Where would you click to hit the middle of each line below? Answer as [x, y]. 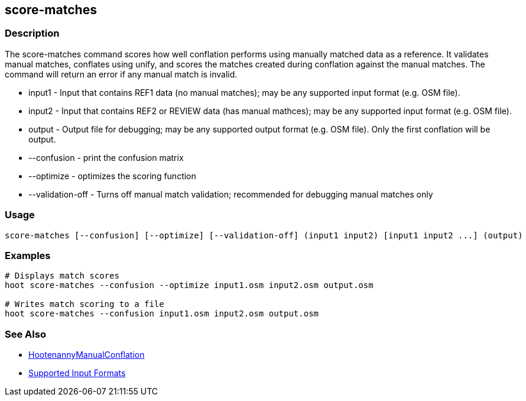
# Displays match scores [62, 276]
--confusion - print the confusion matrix [106, 157]
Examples [28, 255]
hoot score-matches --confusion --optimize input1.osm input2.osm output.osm [189, 285]
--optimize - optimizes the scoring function [112, 176]
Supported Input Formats [77, 373]
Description [32, 33]
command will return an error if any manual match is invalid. [121, 74]
